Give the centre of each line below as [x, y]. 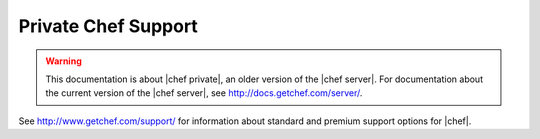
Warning [63, 61]
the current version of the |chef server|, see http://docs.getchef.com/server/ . [204, 93]
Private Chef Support [108, 26]
